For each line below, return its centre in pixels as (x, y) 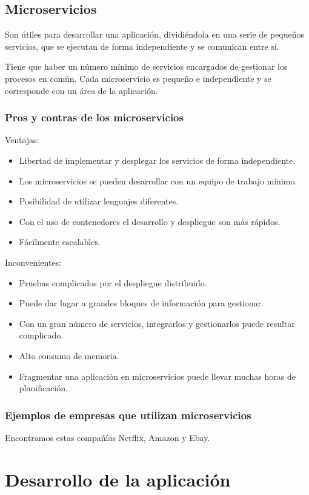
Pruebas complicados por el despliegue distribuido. (113, 282)
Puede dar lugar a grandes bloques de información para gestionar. (141, 303)
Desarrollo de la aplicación (118, 479)
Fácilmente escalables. (60, 242)
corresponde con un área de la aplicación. (81, 90)
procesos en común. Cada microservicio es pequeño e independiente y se (138, 78)
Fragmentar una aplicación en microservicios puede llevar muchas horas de (157, 376)
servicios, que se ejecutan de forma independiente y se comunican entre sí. (142, 46)
